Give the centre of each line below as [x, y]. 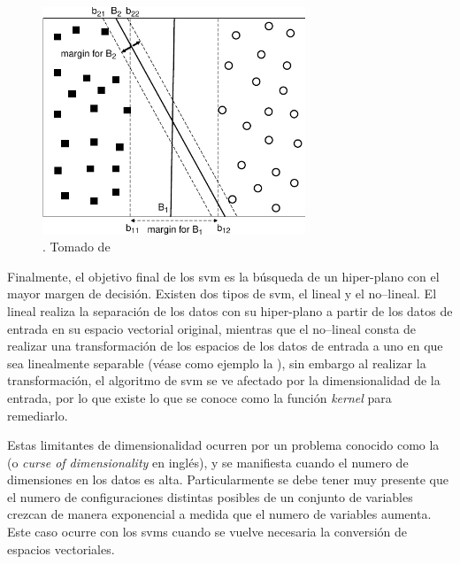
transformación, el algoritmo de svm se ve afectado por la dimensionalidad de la [224, 380]
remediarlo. [38, 415]
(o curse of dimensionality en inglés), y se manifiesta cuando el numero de [208, 462]
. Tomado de [77, 247]
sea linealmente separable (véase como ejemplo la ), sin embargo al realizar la [217, 363]
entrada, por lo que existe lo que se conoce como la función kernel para [199, 397]
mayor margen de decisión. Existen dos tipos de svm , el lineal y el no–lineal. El [222, 294]
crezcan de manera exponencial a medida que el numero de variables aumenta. [219, 514]
